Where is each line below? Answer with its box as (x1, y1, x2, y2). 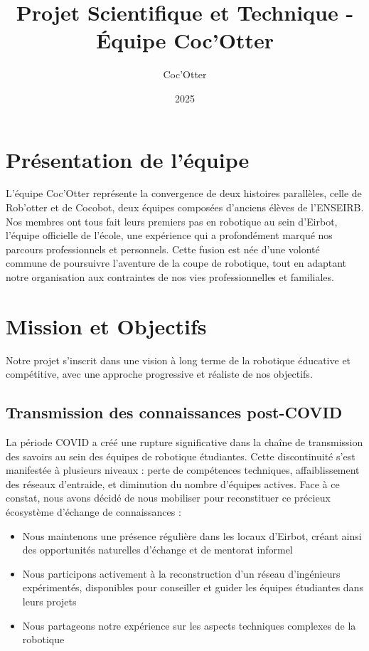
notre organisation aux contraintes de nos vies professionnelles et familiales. (6, 270, 334, 284)
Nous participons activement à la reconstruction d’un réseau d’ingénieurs (22, 566, 341, 581)
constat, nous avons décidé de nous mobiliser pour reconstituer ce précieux (6, 490, 331, 505)
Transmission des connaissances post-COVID (6, 401, 343, 423)
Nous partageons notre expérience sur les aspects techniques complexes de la (22, 618, 356, 633)
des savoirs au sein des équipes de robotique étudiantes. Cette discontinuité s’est (6, 448, 355, 463)
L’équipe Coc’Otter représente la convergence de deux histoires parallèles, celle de (6, 186, 362, 201)
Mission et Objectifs (6, 311, 207, 340)
